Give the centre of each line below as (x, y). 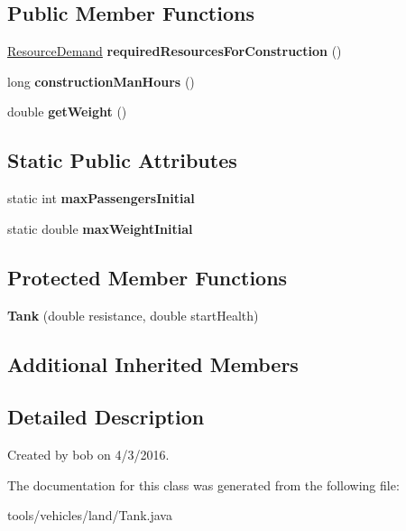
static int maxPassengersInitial (101, 198)
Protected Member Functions (148, 277)
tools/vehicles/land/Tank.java (90, 515)
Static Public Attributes (122, 160)
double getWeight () (67, 112)
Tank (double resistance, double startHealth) (133, 315)
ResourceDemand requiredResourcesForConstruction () (175, 51)
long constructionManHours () (101, 81)
